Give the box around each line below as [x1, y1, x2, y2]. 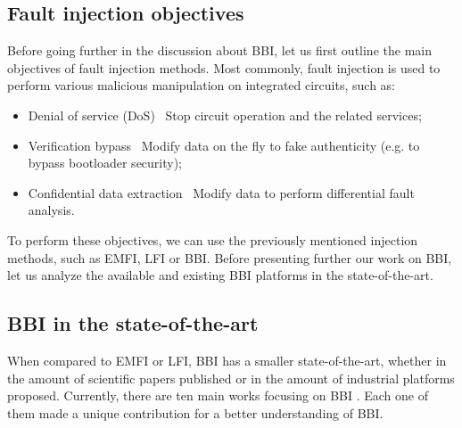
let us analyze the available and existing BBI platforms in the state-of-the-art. [7, 266, 433, 284]
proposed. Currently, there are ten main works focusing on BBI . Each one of [7, 386, 429, 405]
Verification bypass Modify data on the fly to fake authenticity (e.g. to [28, 136, 420, 154]
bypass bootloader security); [28, 153, 183, 172]
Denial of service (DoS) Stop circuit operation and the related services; [28, 105, 422, 124]
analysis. [28, 201, 75, 219]
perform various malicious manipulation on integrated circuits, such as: [7, 76, 395, 95]
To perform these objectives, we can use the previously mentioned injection [7, 230, 418, 249]
